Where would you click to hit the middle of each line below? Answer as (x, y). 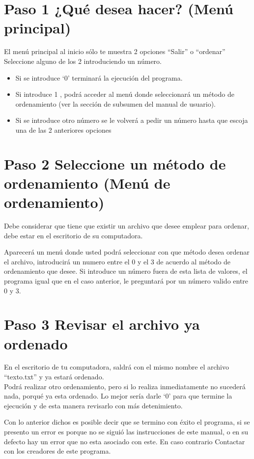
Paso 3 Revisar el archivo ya (102, 324)
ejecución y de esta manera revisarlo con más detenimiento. (93, 405)
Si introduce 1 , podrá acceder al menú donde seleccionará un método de (125, 94)
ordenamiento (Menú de (87, 183)
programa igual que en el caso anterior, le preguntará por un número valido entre (126, 280)
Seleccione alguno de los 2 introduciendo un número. (83, 61)
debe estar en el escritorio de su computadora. (73, 235)
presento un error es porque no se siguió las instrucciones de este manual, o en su (126, 431)
